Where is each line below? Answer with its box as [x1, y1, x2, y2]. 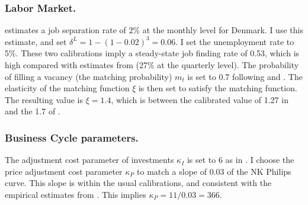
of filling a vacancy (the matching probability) [5, 70, 172, 82]
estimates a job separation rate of [5, 24, 126, 36]
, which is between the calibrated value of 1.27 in [111, 93, 288, 105]
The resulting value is [5, 93, 84, 105]
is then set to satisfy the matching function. [138, 82, 297, 94]
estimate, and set [5, 35, 67, 47]
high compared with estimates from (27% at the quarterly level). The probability [5, 59, 299, 71]
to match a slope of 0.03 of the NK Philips [137, 165, 291, 177]
